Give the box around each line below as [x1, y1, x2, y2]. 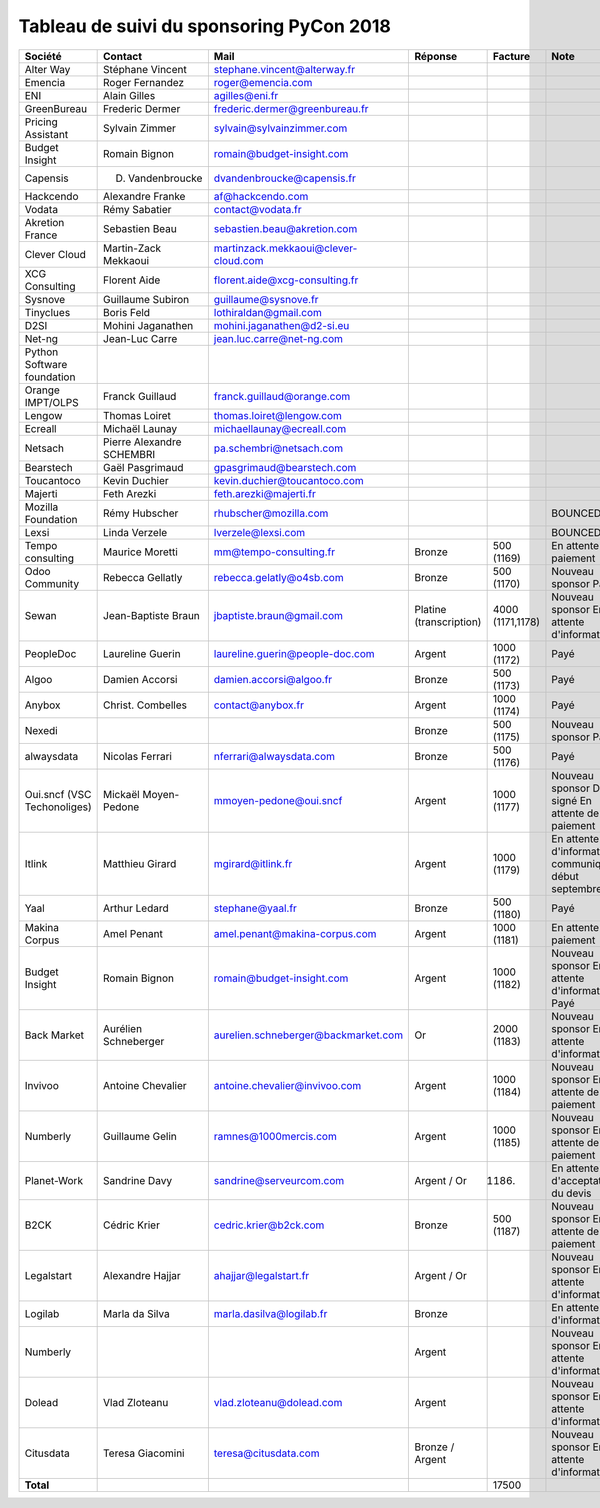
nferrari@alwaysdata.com [213, 749, 335, 763]
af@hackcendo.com [213, 189, 309, 203]
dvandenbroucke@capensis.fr [213, 171, 357, 185]
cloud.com [213, 253, 264, 267]
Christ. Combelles [103, 698, 187, 712]
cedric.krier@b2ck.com [213, 1218, 325, 1232]
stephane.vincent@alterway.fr [213, 62, 356, 76]
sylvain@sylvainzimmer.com [213, 121, 348, 135]
